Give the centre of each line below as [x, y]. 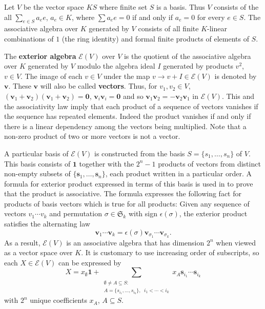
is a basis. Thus [181, 7]
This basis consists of [37, 163]
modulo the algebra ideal [116, 66]
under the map [127, 76]
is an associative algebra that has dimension [135, 242]
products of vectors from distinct [209, 163]
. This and [238, 96]
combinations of [29, 38]
